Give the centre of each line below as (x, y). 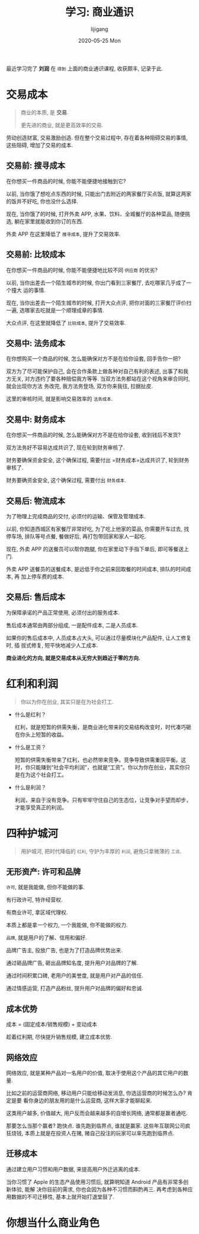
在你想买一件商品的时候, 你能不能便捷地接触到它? (66, 181)
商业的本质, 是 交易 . (44, 112)
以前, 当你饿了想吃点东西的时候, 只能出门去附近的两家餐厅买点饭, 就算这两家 (99, 193)
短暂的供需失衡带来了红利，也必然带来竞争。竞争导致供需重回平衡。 (98, 760)
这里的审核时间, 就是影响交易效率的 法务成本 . (60, 399)
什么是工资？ (30, 747)
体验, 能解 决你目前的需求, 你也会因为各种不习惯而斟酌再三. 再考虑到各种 (99, 1189)
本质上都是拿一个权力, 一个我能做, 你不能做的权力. (67, 925)
